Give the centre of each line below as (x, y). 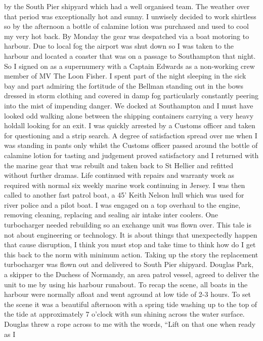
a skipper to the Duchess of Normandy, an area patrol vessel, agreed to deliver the (132, 274)
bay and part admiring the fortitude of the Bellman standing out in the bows (124, 85)
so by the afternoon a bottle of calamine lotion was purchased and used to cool (126, 26)
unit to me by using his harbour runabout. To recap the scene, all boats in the (126, 284)
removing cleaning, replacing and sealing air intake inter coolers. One (111, 215)
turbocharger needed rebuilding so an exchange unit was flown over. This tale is (128, 225)
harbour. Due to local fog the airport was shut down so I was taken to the (119, 46)
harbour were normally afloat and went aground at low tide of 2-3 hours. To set (128, 294)
